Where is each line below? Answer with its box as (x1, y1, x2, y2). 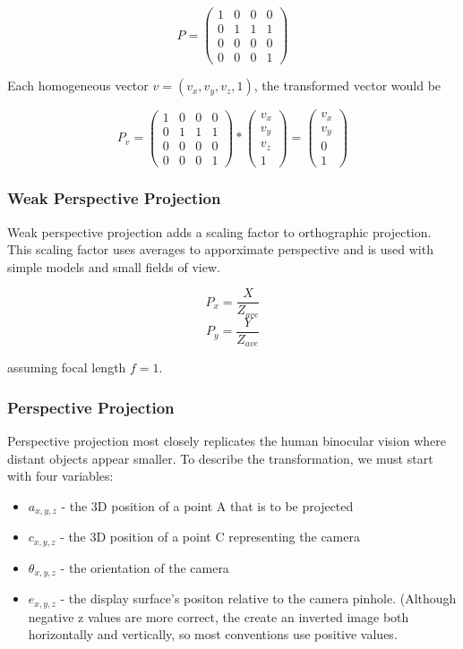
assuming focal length (7, 358, 126, 377)
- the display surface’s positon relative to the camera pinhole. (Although (60, 589, 457, 608)
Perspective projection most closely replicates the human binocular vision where (7, 431, 446, 450)
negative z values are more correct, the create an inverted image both (28, 607, 409, 626)
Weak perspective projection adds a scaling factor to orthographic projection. (7, 222, 432, 241)
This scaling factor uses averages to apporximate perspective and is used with (7, 240, 433, 259)
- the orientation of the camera (60, 558, 229, 576)
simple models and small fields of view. (7, 257, 220, 276)
